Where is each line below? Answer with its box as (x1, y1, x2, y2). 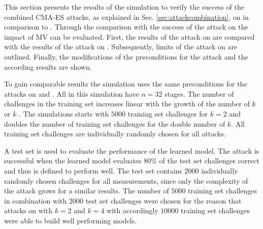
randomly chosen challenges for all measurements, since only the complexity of (4, 175, 248, 186)
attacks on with (4, 205, 52, 216)
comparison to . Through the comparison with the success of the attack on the (4, 21, 248, 32)
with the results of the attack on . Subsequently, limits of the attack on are (4, 41, 238, 52)
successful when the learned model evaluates (4, 155, 142, 166)
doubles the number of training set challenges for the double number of (4, 118, 225, 129)
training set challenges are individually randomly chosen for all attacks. (4, 128, 226, 139)
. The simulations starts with (19, 108, 109, 119)
